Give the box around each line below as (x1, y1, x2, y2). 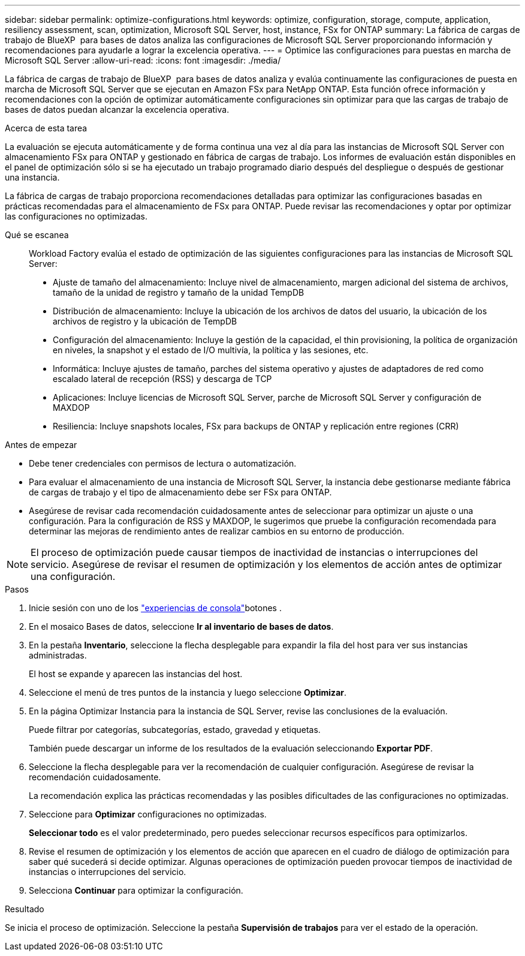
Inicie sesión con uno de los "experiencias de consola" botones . (29, 603, 282, 613)
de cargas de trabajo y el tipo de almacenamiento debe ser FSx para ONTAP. (29, 487, 332, 497)
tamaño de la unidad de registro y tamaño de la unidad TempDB (53, 287, 304, 297)
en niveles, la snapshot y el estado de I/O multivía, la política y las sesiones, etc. (53, 345, 369, 355)
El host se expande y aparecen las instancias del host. (29, 669, 243, 679)
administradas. (29, 650, 87, 660)
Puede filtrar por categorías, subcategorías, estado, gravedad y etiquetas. (29, 724, 321, 735)
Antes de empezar (5, 440, 77, 450)
